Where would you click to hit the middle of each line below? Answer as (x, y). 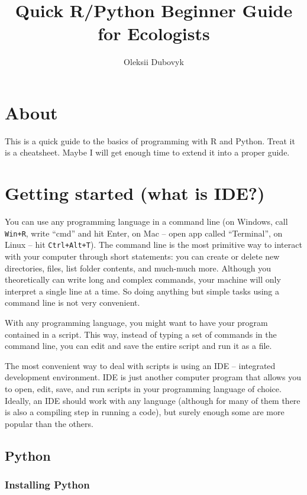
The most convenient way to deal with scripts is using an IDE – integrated (140, 365)
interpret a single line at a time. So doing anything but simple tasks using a (142, 291)
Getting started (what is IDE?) (135, 193)
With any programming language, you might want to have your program (136, 323)
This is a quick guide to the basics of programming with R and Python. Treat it (150, 140)
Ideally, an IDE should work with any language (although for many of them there (153, 400)
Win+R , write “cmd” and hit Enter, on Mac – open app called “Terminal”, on (144, 233)
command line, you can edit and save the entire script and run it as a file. (138, 346)
